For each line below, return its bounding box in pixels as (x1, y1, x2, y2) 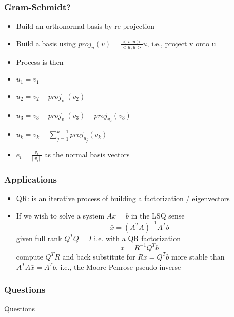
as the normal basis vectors (44, 149, 130, 160)
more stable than (171, 251, 225, 262)
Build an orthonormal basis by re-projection (16, 21, 155, 31)
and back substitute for (62, 251, 135, 262)
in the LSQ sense (131, 210, 185, 221)
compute (16, 251, 43, 262)
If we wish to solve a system (16, 210, 105, 221)
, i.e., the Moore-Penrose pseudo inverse (56, 261, 181, 272)
